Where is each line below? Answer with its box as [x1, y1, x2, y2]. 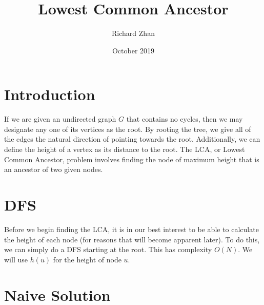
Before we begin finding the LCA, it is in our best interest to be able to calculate [4, 223, 259, 234]
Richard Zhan [112, 28, 155, 39]
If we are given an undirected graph [4, 113, 116, 124]
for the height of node [53, 254, 121, 264]
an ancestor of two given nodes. [4, 164, 103, 175]
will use [4, 254, 28, 264]
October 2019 [112, 45, 155, 55]
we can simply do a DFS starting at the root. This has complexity [4, 244, 212, 255]
